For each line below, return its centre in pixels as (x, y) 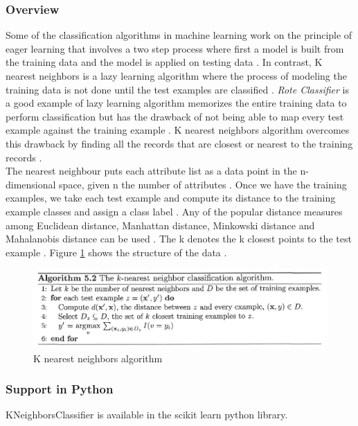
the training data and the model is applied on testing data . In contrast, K (164, 62)
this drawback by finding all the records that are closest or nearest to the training (179, 143)
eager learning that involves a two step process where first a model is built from (175, 48)
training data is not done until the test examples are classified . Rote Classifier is (178, 89)
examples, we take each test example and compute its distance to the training (171, 198)
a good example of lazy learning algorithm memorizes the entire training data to (176, 103)
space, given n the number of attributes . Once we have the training (203, 184)
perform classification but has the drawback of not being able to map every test (175, 116)
